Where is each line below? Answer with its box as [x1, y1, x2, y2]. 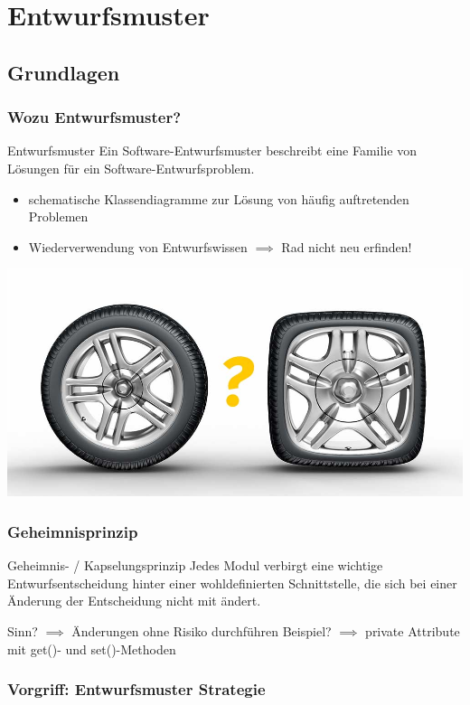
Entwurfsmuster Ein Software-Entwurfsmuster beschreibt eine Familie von [7, 141, 417, 160]
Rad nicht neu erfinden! [281, 237, 412, 256]
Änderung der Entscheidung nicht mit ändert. [7, 591, 261, 610]
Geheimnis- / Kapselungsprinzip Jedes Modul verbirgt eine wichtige [7, 556, 383, 575]
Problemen [28, 207, 89, 226]
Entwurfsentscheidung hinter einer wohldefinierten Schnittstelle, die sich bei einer [7, 573, 457, 592]
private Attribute [365, 621, 460, 640]
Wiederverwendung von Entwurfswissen [28, 237, 248, 256]
